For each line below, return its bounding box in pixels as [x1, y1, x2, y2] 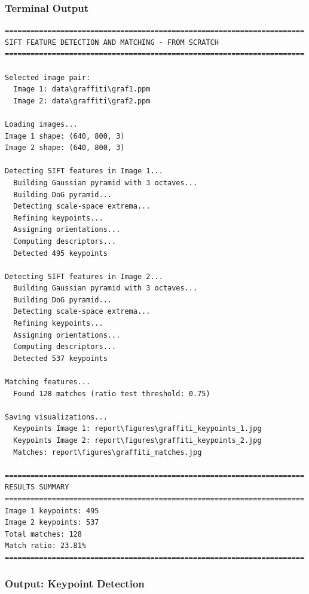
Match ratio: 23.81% [5, 541, 87, 550]
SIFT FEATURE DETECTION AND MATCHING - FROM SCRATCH [5, 38, 219, 47]
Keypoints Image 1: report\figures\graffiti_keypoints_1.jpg [13, 424, 262, 433]
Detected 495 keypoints [13, 249, 108, 258]
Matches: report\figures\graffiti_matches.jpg [13, 448, 202, 457]
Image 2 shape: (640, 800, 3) [5, 143, 125, 152]
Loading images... [5, 120, 78, 128]
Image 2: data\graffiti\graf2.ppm [13, 96, 151, 105]
